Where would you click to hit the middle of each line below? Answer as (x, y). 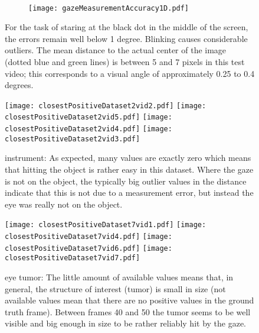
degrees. (19, 85)
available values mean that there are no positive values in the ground (129, 300)
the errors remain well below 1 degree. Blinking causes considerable (126, 38)
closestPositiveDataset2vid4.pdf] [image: (88, 129)
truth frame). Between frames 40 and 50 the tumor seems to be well (128, 311)
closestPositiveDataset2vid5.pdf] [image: (88, 117)
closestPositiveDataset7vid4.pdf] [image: (88, 237)
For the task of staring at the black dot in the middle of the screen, (127, 27)
